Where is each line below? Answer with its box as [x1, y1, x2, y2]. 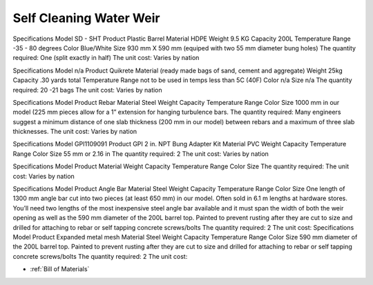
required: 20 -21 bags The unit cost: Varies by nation [12, 86, 162, 94]
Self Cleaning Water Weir [12, 10, 160, 26]
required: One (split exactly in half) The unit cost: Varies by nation [12, 54, 200, 62]
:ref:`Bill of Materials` [30, 265, 90, 273]
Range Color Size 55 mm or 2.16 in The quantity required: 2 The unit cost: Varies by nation [12, 149, 269, 158]
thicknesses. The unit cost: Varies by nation [12, 128, 137, 136]
